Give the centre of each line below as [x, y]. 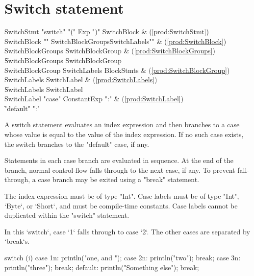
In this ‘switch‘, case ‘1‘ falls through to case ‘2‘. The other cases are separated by [127, 231]
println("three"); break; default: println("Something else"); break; [102, 267]
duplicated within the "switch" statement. [67, 215]
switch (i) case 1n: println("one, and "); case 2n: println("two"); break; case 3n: [123, 257]
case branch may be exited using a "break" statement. [118, 179]
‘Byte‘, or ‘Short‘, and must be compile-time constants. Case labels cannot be [121, 205]
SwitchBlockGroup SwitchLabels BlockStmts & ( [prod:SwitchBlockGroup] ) [117, 70]
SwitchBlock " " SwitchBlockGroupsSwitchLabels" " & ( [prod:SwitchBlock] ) [115, 41]
